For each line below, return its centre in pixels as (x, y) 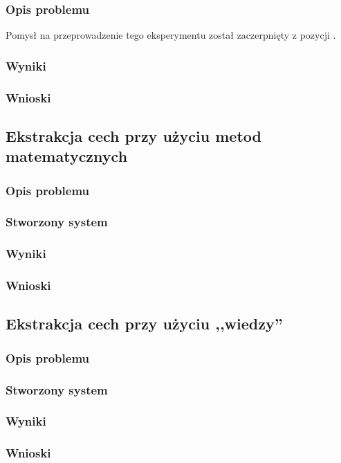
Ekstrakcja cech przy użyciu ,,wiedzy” (144, 324)
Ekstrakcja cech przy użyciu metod (133, 135)
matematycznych (67, 156)
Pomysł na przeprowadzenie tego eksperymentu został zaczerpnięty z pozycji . (171, 35)
